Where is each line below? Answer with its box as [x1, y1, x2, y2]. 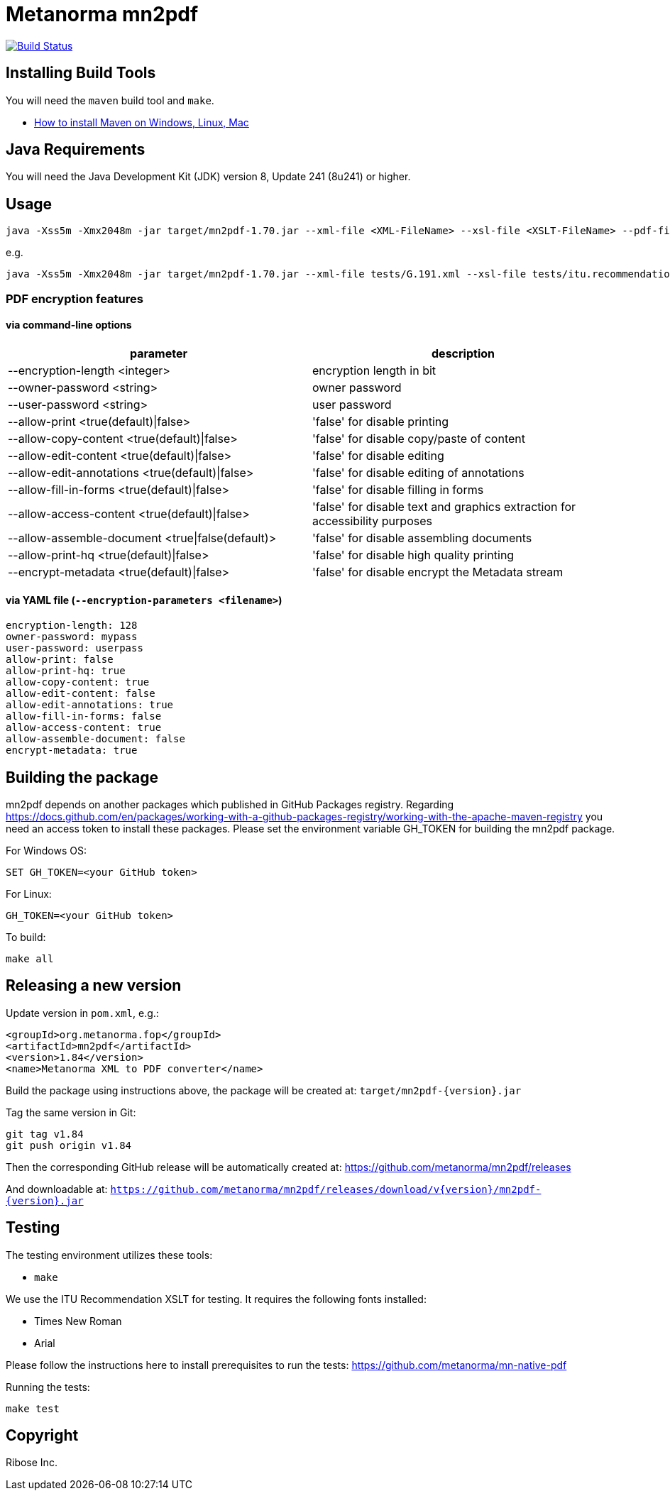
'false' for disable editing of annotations [312, 465, 525, 480]
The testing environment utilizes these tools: [6, 1248, 213, 1261]
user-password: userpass [6, 642, 143, 654]
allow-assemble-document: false [6, 733, 185, 745]
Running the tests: [6, 1380, 90, 1393]
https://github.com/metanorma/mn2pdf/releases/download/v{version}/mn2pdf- [110, 1183, 542, 1195]
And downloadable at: [6, 1182, 108, 1195]
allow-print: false [6, 654, 114, 666]
